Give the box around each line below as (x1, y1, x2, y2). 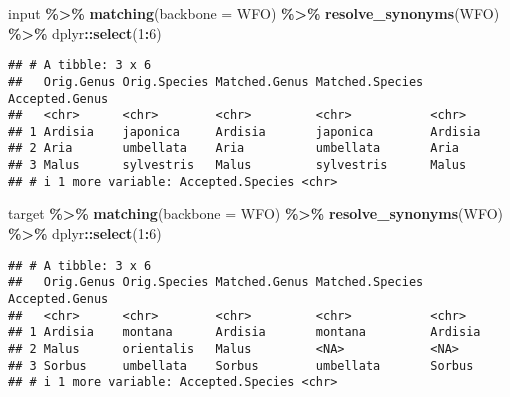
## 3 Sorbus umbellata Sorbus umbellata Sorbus (8, 358, 474, 373)
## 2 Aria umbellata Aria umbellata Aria (8, 141, 460, 156)
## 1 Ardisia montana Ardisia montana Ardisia (8, 325, 481, 340)
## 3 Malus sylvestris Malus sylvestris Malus (8, 158, 467, 173)
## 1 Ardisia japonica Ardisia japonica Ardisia (8, 124, 481, 139)
